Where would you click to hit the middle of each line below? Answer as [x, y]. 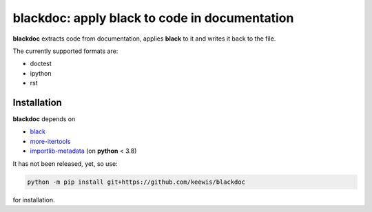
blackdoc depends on [44, 119]
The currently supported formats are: [65, 51]
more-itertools [50, 141]
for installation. [34, 200]
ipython [41, 73]
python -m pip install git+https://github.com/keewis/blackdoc [136, 182]
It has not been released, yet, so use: [65, 163]
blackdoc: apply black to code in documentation [153, 18]
